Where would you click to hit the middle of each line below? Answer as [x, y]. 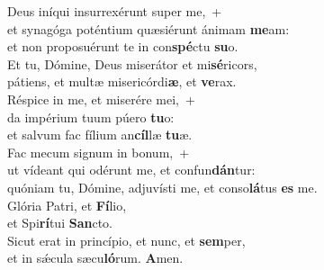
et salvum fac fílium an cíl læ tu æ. [100, 135]
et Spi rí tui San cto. [60, 223]
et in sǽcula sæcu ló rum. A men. [95, 258]
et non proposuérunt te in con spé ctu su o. [123, 46]
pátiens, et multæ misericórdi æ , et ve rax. [122, 81]
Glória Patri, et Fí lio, [67, 205]
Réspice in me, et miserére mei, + [101, 99]
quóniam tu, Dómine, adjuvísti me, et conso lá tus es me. [162, 187]
